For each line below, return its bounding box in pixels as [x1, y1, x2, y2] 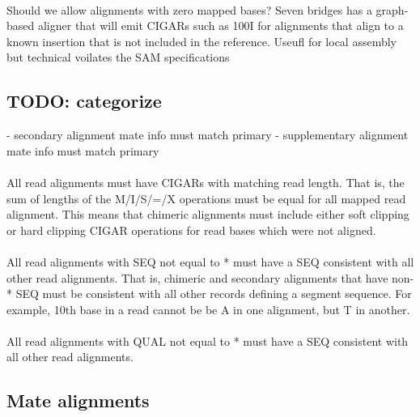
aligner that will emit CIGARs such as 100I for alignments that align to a [37, 17, 404, 34]
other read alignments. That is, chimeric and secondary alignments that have [6, 269, 388, 286]
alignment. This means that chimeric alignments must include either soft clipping [6, 206, 409, 223]
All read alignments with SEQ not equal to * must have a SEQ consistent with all [6, 253, 414, 270]
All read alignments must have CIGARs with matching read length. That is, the [6, 173, 405, 190]
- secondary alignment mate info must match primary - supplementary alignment [6, 126, 409, 143]
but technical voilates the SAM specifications [6, 49, 230, 66]
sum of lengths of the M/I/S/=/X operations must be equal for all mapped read [6, 189, 406, 206]
